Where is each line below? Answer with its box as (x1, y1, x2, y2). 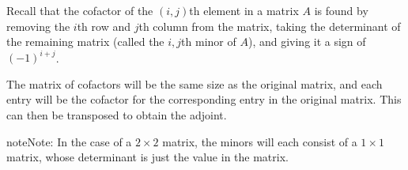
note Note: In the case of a (6, 133, 132, 149)
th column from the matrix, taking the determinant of (138, 17, 401, 34)
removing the (6, 17, 70, 34)
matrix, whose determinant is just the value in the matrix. (6, 149, 289, 165)
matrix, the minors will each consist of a (162, 133, 357, 149)
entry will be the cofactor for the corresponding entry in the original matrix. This (6, 91, 402, 108)
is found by (314, 2, 368, 18)
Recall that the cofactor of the (6, 2, 153, 18)
